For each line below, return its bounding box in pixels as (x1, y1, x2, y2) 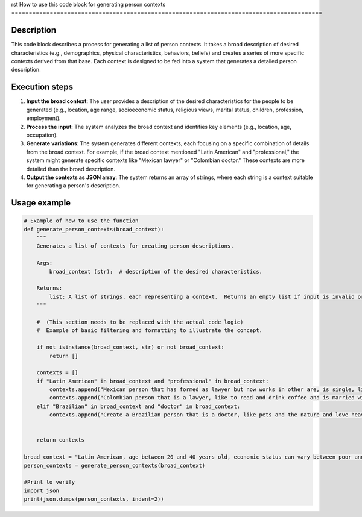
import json (24, 487, 60, 494)
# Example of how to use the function (24, 218, 139, 224)
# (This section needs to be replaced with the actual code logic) (36, 318, 244, 325)
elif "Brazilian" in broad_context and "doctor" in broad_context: (36, 403, 241, 410)
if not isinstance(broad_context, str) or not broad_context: (36, 344, 224, 351)
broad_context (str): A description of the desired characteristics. (49, 268, 262, 275)
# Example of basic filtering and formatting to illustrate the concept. (36, 327, 262, 334)
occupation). (26, 131, 59, 139)
